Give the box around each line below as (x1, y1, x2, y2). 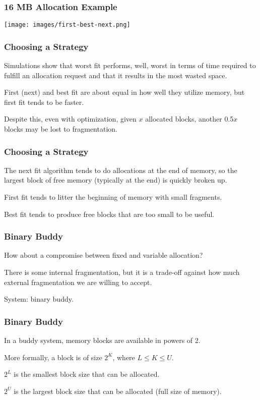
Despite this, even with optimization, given (4, 113, 137, 124)
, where (112, 352, 135, 362)
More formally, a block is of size (4, 352, 102, 362)
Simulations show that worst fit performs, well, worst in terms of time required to (4, 60, 256, 71)
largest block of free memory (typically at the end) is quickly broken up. (4, 175, 227, 185)
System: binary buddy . (4, 294, 74, 304)
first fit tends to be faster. (4, 96, 84, 107)
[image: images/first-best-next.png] (4, 21, 131, 29)
